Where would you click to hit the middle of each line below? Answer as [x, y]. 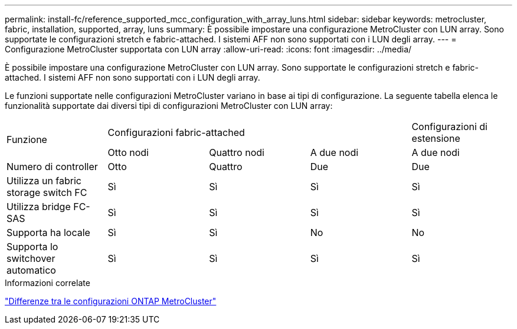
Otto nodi [128, 152]
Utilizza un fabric [44, 181]
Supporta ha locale [48, 232]
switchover [31, 258]
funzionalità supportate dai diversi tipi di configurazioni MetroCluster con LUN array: [169, 106]
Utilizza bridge [39, 207]
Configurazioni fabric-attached [176, 132]
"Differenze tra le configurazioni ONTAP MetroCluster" [111, 301]
